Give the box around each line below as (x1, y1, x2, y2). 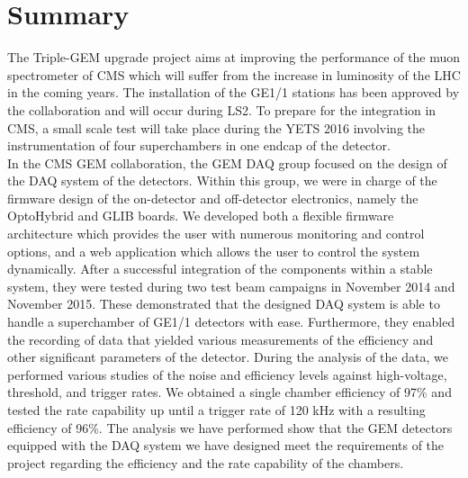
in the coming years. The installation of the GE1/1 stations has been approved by (7, 83, 460, 102)
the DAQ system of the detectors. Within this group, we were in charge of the (7, 171, 437, 190)
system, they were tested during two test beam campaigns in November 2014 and (7, 276, 455, 295)
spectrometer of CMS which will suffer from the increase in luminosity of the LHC (7, 65, 461, 84)
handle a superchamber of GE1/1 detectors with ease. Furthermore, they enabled (7, 312, 455, 331)
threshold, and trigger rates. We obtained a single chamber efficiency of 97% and (7, 383, 452, 401)
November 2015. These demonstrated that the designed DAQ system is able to (7, 294, 440, 313)
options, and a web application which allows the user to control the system (7, 241, 420, 260)
